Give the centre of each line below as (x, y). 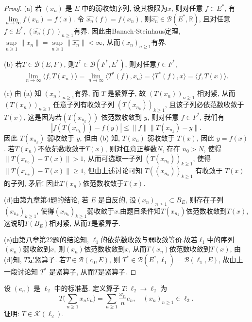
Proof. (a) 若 (23, 8)
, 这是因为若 (43, 116)
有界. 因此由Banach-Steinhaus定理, (127, 30)
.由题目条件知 (140, 210)
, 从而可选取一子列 (113, 158)
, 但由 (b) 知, (100, 137)
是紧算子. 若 (47, 259)
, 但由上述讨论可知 (113, 170)
